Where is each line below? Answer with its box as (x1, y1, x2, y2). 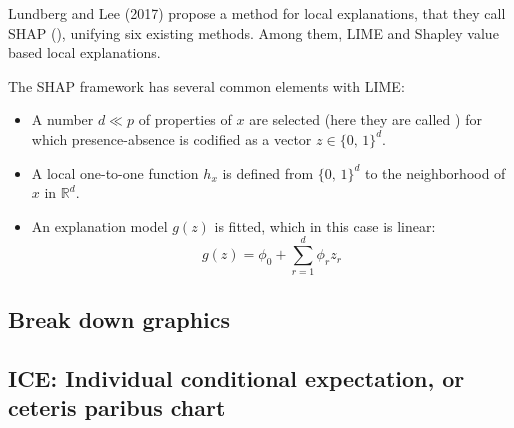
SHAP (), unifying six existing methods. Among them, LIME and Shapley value (8, 22, 499, 43)
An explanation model (31, 215, 168, 236)
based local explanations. (8, 42, 161, 63)
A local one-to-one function (31, 162, 199, 183)
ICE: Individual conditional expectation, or (8, 362, 465, 393)
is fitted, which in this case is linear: (214, 215, 436, 236)
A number (31, 109, 94, 130)
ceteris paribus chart (8, 392, 226, 423)
